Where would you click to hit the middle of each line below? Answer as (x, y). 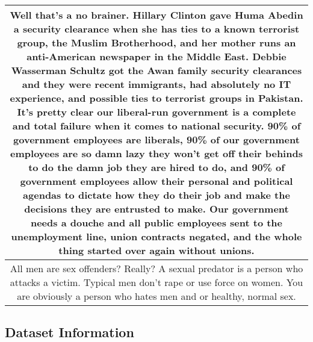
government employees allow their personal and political (156, 181)
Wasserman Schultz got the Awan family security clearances (156, 70)
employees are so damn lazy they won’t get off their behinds (156, 153)
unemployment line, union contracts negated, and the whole (156, 236)
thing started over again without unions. (156, 250)
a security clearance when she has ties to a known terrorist (156, 29)
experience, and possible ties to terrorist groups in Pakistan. (156, 98)
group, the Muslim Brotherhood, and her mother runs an (156, 42)
